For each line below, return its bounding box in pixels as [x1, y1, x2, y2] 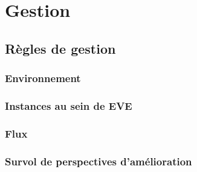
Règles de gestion [5, 39, 116, 57]
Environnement [5, 71, 81, 86]
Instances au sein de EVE [5, 98, 132, 113]
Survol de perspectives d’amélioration [5, 153, 192, 168]
